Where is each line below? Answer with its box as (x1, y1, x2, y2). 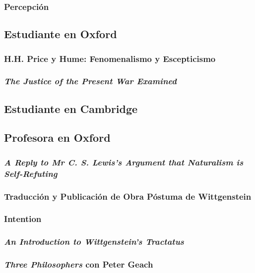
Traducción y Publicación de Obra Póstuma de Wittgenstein (4, 190, 252, 202)
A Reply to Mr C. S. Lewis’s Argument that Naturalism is (4, 156, 244, 168)
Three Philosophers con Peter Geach (4, 258, 153, 271)
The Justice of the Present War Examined (4, 75, 177, 87)
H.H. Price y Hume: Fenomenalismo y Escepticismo (4, 52, 216, 64)
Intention (4, 213, 42, 225)
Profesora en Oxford (4, 130, 111, 145)
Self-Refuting (4, 167, 58, 179)
